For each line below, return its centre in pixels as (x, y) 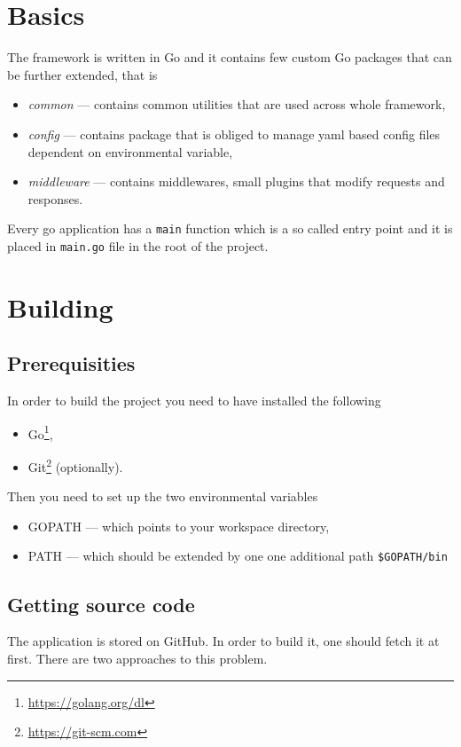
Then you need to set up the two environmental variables (163, 496)
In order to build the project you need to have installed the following (194, 401)
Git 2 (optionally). (75, 465)
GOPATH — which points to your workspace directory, (179, 526)
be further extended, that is (82, 74)
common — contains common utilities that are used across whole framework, (237, 104)
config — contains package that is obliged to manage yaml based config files (234, 134)
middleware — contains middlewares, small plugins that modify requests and (236, 181)
